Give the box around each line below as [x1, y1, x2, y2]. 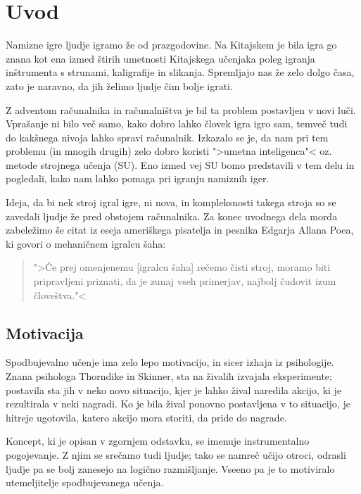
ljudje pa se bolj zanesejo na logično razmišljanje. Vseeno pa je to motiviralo [6, 461, 335, 476]
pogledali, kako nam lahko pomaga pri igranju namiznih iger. [6, 171, 270, 186]
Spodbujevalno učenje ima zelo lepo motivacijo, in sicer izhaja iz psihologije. [6, 355, 334, 369]
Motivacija [6, 322, 84, 343]
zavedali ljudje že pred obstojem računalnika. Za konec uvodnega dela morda [6, 208, 338, 223]
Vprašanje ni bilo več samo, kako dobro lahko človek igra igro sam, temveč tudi [6, 116, 348, 131]
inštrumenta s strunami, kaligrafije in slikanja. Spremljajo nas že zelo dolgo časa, [6, 65, 355, 80]
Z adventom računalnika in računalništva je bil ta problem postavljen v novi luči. [6, 102, 356, 117]
